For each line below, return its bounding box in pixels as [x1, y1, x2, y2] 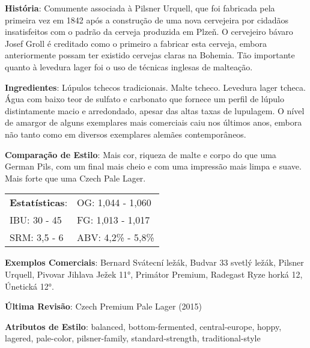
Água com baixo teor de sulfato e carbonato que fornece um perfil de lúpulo [5, 93, 284, 105]
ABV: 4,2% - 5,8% [77, 230, 154, 245]
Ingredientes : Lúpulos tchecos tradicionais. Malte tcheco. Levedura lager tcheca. [5, 81, 306, 93]
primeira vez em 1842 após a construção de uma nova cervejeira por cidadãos [5, 13, 289, 26]
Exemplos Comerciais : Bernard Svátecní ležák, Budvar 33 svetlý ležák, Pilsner [5, 256, 304, 269]
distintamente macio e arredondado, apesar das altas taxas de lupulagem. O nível [5, 104, 305, 117]
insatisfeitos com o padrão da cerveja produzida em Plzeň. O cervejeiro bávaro [5, 25, 293, 38]
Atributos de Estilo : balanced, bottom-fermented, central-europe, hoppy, [5, 320, 282, 332]
